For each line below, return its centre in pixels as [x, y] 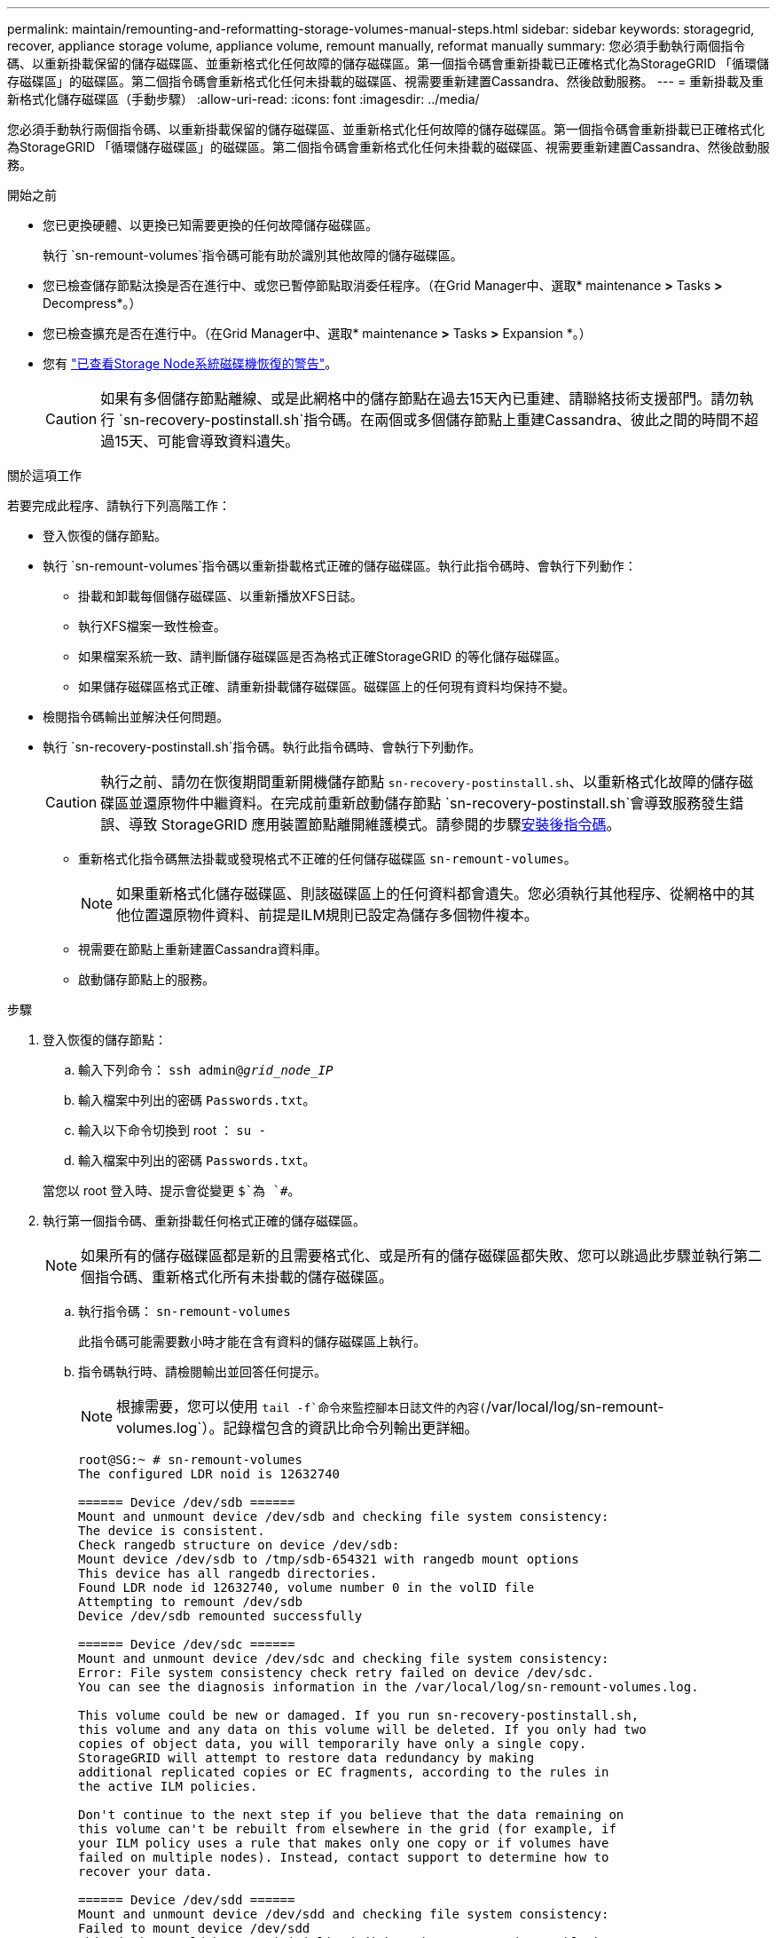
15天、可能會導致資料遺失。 [207, 441]
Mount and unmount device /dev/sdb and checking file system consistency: [344, 1517]
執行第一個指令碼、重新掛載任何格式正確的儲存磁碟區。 [204, 1221]
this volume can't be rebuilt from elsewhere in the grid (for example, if [347, 1829]
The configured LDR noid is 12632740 [209, 1474]
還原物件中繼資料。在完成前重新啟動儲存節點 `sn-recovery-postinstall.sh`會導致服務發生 [436, 803]
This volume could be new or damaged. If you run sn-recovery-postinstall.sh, [359, 1715]
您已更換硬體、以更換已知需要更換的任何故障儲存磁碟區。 [210, 225]
